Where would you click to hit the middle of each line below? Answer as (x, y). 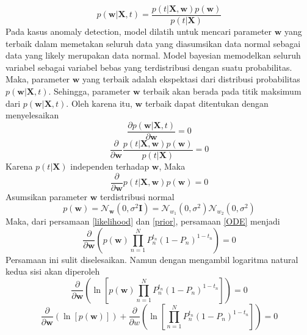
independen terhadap (110, 166)
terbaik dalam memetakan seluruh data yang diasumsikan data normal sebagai (153, 43)
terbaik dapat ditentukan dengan (207, 103)
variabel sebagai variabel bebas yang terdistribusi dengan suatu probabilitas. (149, 67)
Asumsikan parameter (47, 196)
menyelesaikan (32, 115)
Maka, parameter (38, 79)
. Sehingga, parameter (89, 91)
